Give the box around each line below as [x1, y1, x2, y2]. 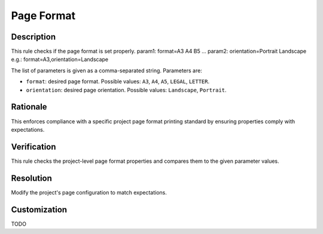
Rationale [11, 102, 47, 112]
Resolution [11, 173, 52, 183]
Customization [11, 204, 68, 215]
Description [11, 32, 56, 42]
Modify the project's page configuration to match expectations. [11, 189, 167, 196]
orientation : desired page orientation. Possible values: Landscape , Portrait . [26, 86, 227, 93]
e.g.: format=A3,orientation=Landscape [11, 56, 109, 63]
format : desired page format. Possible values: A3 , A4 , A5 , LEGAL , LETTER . [26, 78, 210, 85]
